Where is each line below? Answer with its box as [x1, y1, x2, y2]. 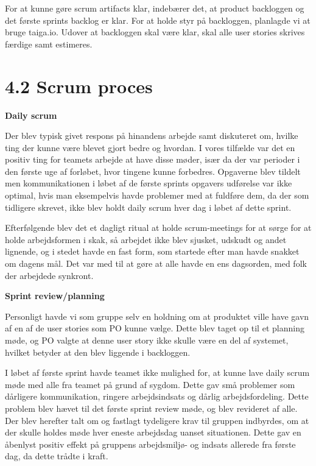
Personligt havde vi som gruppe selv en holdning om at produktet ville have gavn [5, 309, 309, 322]
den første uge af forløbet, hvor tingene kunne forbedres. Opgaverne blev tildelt [5, 164, 301, 177]
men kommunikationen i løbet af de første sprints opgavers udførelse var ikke [5, 177, 292, 189]
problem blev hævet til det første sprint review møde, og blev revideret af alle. [5, 401, 298, 414]
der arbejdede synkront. [5, 269, 94, 281]
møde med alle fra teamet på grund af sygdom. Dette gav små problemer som [5, 378, 295, 390]
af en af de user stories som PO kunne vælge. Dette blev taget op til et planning [5, 322, 304, 334]
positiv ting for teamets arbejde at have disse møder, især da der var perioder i [5, 153, 300, 166]
